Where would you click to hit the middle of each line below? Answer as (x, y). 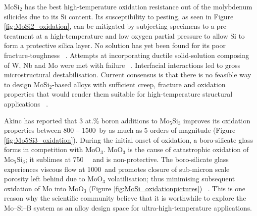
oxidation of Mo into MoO (44, 188)
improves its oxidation (217, 120)
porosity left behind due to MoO (53, 179)
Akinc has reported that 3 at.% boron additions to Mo (87, 120)
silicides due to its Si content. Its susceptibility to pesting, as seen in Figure (119, 16)
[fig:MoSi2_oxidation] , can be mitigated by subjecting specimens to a (109, 26)
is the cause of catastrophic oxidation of (188, 149)
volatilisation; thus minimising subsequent (171, 179)
